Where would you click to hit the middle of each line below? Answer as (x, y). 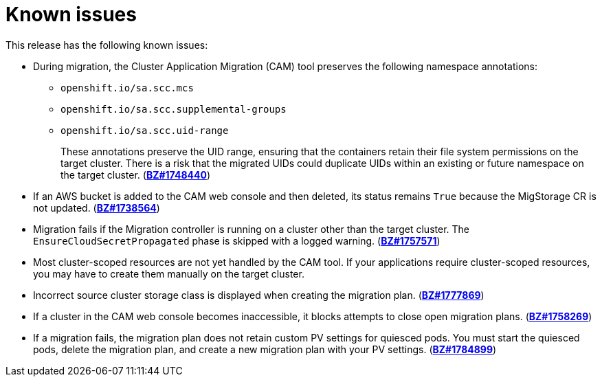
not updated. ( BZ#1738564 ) (97, 207)
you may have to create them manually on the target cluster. (169, 273)
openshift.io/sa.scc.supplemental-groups (174, 109)
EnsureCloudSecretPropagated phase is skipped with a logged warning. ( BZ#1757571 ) (237, 240)
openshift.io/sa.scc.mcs (127, 88)
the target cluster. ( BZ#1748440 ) (135, 175)
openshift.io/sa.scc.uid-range (145, 130)
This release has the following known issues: (107, 45)
